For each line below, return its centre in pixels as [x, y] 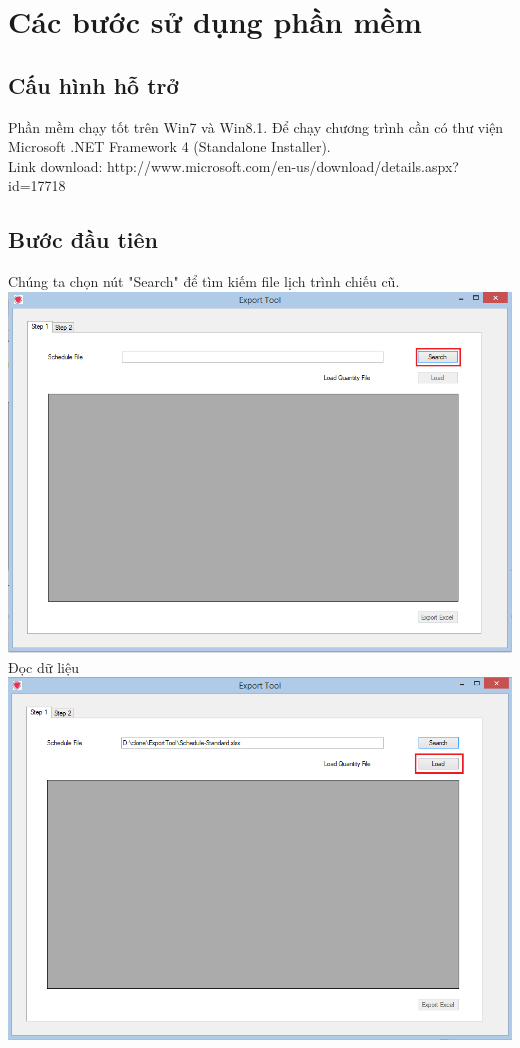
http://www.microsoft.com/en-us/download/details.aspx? [282, 165]
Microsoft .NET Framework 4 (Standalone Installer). [169, 146]
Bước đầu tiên [83, 239]
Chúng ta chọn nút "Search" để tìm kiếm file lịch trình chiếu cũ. [204, 281]
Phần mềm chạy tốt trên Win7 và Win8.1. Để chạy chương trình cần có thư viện [256, 126]
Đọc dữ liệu [43, 666]
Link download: [55, 165]
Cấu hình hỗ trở [93, 84]
